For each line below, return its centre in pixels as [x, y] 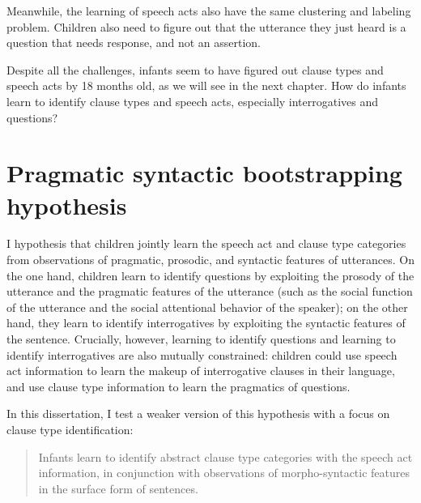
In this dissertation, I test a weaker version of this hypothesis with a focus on [198, 413]
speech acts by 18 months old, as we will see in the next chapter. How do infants [206, 85]
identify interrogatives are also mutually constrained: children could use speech [202, 354]
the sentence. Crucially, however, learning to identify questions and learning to [201, 339]
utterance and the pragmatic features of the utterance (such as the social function [210, 291]
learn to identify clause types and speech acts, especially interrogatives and [193, 101]
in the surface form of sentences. [118, 488]
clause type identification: [70, 429]
